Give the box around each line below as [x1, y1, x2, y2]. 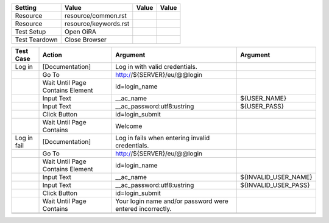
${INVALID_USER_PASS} [240, 181, 310, 189]
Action [42, 51, 62, 59]
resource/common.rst [64, 12, 127, 19]
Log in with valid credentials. [115, 63, 197, 71]
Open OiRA [64, 27, 97, 36]
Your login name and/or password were [115, 197, 228, 205]
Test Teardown [15, 35, 58, 44]
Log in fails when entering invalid [115, 134, 210, 142]
